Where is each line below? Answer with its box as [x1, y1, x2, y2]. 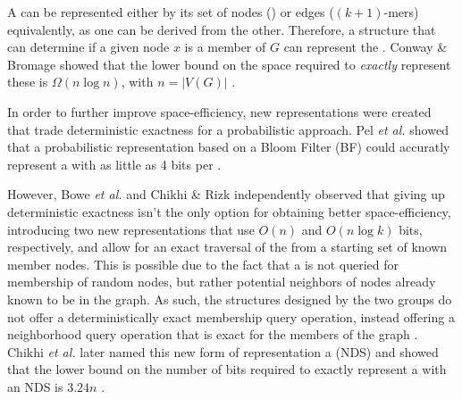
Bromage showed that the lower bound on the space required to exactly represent [7, 54, 451, 73]
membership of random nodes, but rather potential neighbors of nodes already [7, 272, 436, 291]
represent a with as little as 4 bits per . [7, 154, 222, 173]
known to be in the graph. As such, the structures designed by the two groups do [7, 289, 452, 308]
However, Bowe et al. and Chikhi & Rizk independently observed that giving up [7, 185, 445, 204]
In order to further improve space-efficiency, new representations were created [7, 102, 432, 121]
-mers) [383, 3, 419, 21]
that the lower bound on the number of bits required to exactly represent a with [7, 360, 447, 378]
